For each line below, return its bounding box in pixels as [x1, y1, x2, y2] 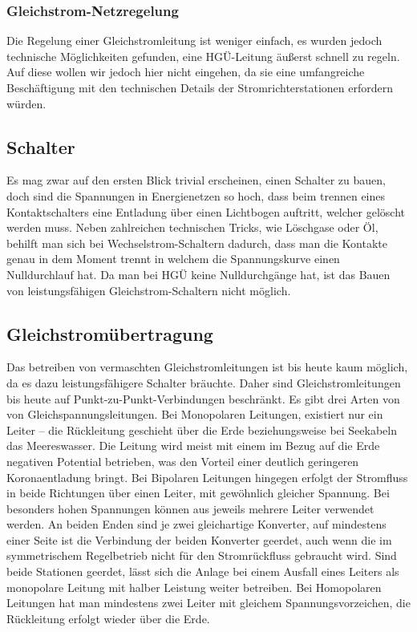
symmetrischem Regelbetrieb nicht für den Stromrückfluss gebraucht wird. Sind [6, 547, 397, 564]
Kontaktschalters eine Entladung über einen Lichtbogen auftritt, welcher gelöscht [6, 203, 406, 220]
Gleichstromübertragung [6, 321, 213, 346]
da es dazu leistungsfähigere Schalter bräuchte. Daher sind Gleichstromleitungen [6, 374, 401, 391]
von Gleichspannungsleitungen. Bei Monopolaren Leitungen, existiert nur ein [6, 406, 383, 423]
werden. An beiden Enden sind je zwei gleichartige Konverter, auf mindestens [6, 516, 387, 533]
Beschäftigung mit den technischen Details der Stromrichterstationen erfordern [6, 79, 394, 95]
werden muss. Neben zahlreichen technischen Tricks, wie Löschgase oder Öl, [6, 219, 379, 236]
